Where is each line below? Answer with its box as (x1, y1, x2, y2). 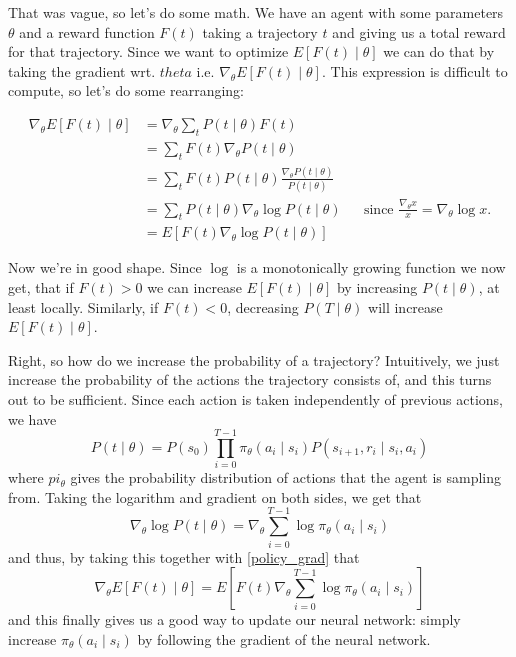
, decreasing (227, 296, 299, 317)
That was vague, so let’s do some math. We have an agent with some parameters (8, 2, 504, 22)
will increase (368, 296, 443, 317)
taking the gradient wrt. (8, 60, 156, 81)
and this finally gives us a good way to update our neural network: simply (8, 609, 461, 630)
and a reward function (19, 21, 155, 42)
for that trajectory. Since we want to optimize (8, 41, 289, 62)
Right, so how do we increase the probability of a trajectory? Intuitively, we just (8, 349, 500, 370)
